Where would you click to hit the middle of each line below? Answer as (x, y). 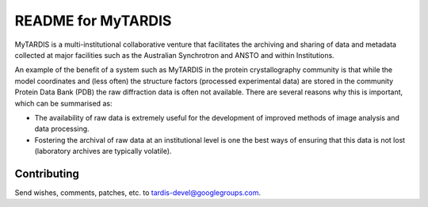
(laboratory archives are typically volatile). (103, 151)
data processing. (62, 129)
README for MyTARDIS (93, 21)
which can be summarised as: (63, 103)
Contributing (47, 173)
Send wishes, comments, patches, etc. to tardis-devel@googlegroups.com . (138, 192)
